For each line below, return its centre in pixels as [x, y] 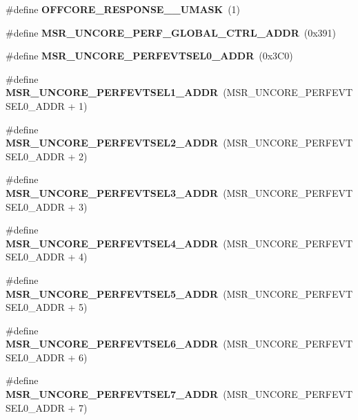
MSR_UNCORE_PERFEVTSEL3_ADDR [112, 192]
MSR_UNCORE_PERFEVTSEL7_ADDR [112, 394]
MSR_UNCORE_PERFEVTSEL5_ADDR [112, 293]
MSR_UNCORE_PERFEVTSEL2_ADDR [112, 143]
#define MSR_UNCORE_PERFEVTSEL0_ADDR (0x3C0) [149, 56]
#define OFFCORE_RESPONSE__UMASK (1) [123, 9]
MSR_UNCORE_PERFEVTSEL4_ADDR [112, 243]
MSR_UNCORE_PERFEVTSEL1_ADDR [112, 92]
